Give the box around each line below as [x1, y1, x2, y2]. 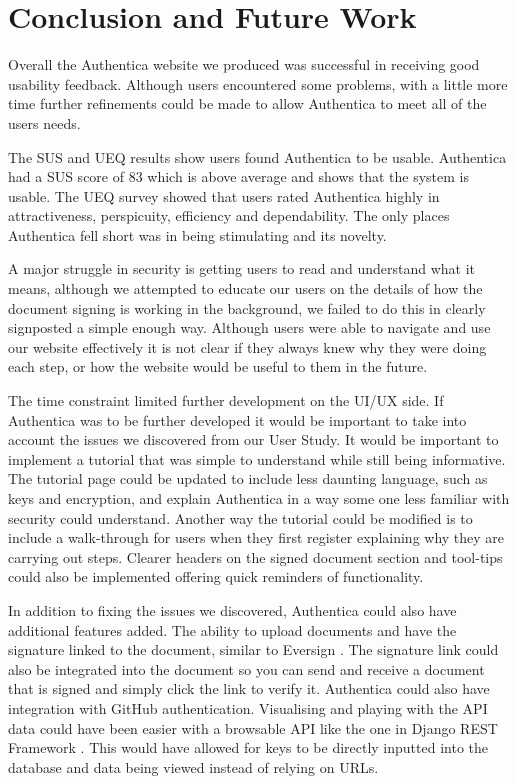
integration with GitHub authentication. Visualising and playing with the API [8, 697, 488, 718]
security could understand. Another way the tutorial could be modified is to [8, 507, 473, 528]
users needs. [8, 112, 81, 133]
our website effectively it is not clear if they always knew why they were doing [8, 336, 487, 357]
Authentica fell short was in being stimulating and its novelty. [8, 224, 387, 245]
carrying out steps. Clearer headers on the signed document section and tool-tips [8, 546, 503, 567]
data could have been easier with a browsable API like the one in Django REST [8, 717, 498, 738]
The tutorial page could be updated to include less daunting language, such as [8, 468, 488, 489]
